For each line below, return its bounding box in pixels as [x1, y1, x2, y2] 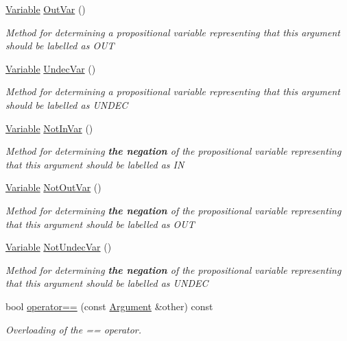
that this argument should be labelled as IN [5, 157, 184, 171]
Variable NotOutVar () [5, 180, 101, 194]
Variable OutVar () [5, 2, 86, 16]
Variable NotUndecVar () [5, 240, 112, 254]
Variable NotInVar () [5, 121, 93, 135]
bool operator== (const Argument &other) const [5, 299, 213, 313]
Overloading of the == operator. [5, 322, 142, 336]
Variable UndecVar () [5, 61, 96, 75]
